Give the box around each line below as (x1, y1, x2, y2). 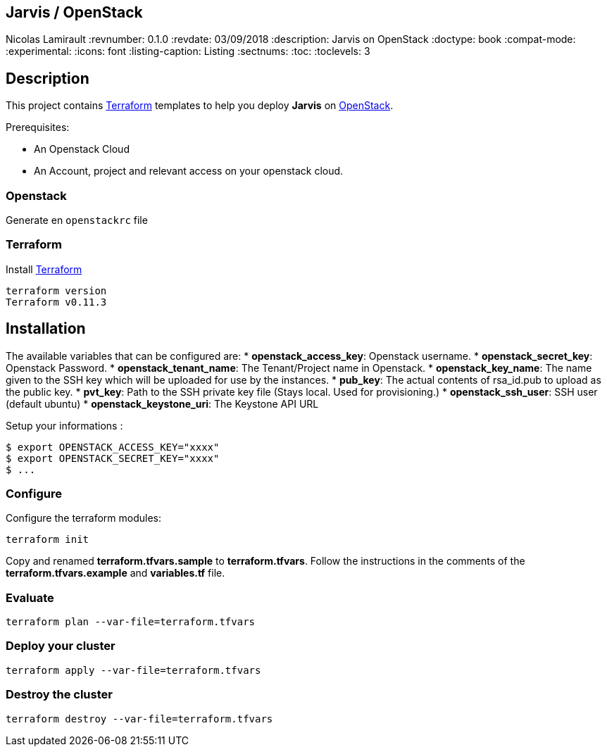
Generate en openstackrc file (6, 214, 148, 227)
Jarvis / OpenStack (6, 4, 143, 21)
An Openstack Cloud (34, 143, 130, 156)
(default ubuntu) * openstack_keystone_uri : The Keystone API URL (6, 397, 319, 410)
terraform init (6, 534, 89, 546)
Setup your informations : (6, 419, 123, 432)
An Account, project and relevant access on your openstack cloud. (34, 165, 344, 177)
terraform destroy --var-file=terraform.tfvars (6, 713, 273, 725)
